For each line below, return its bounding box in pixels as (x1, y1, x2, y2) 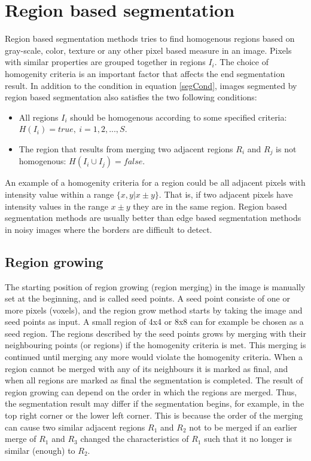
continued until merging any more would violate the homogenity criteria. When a (5, 351, 303, 363)
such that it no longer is (204, 432, 292, 445)
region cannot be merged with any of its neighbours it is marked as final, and (5, 362, 288, 374)
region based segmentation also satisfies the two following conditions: (5, 91, 257, 103)
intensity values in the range (5, 199, 108, 212)
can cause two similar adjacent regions (5, 420, 145, 433)
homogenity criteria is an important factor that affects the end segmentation (5, 67, 285, 79)
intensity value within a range (5, 188, 114, 200)
